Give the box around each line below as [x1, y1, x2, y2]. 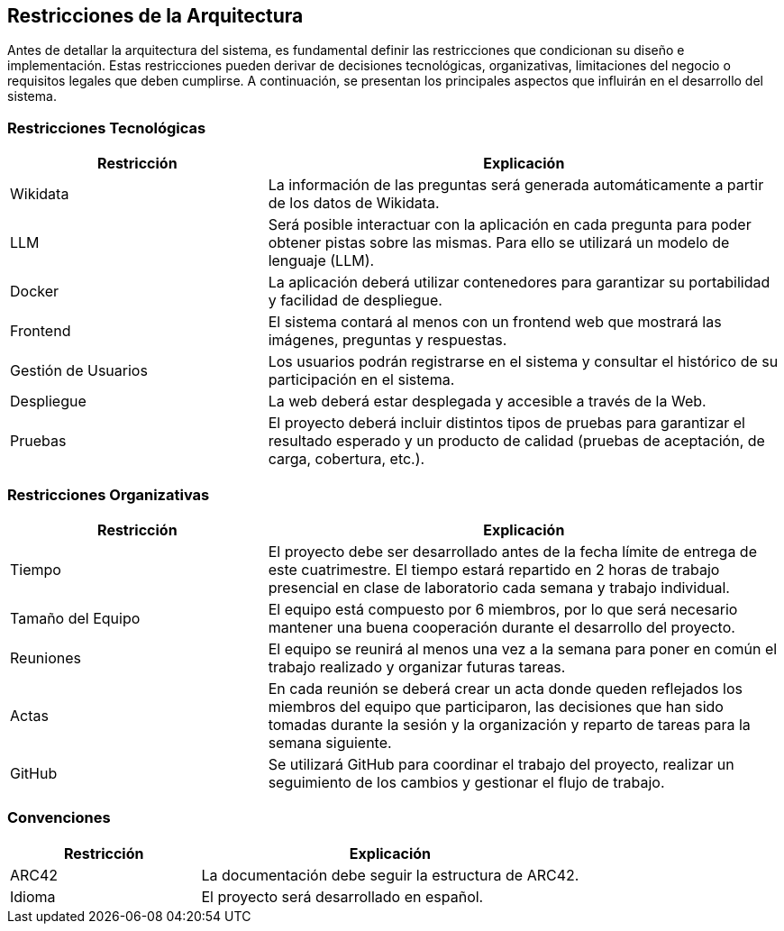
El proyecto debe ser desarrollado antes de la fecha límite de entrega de [268, 542, 757, 561]
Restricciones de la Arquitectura [7, 5, 304, 27]
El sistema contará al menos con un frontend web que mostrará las [268, 313, 722, 332]
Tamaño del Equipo [10, 608, 141, 627]
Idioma [10, 887, 56, 906]
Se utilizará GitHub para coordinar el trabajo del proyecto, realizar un [268, 754, 734, 773]
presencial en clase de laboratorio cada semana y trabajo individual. [268, 578, 730, 597]
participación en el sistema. [268, 370, 455, 389]
